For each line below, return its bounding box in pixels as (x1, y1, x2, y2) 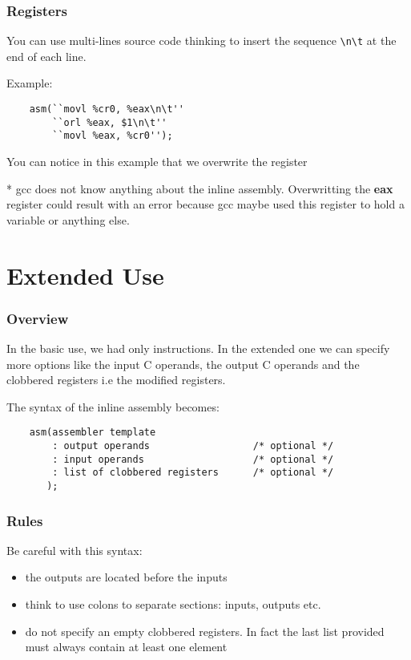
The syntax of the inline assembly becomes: (6, 398, 220, 415)
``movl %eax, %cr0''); (52, 130, 173, 142)
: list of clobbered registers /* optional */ (52, 467, 334, 479)
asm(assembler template (29, 427, 156, 439)
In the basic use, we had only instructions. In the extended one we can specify (6, 340, 390, 356)
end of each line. (6, 47, 87, 64)
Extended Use (6, 258, 164, 291)
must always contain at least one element (25, 638, 228, 655)
